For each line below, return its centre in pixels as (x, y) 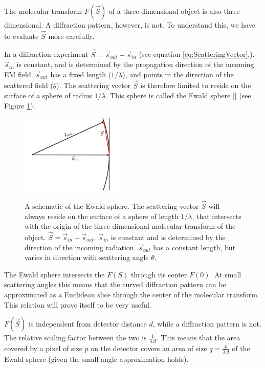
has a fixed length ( (81, 74)
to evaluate (21, 36)
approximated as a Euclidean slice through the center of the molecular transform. (132, 294)
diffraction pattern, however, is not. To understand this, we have (154, 25)
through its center (159, 274)
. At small (226, 274)
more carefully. (71, 36)
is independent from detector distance (87, 324)
